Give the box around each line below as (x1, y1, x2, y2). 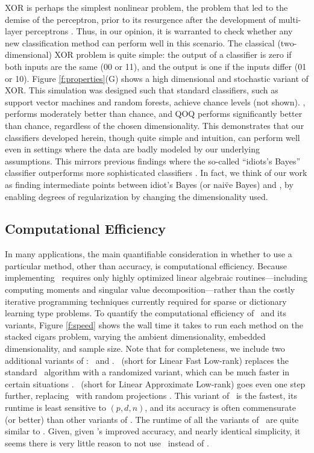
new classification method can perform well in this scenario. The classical (5, 36, 275, 49)
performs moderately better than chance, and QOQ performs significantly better (5, 107, 303, 120)
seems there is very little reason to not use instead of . (5, 436, 209, 449)
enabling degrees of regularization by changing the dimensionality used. (5, 190, 268, 202)
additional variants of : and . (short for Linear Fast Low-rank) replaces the (5, 354, 289, 366)
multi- (278, 13, 301, 25)
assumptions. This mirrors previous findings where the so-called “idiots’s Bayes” (5, 154, 301, 167)
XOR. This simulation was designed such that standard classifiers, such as (5, 84, 278, 96)
